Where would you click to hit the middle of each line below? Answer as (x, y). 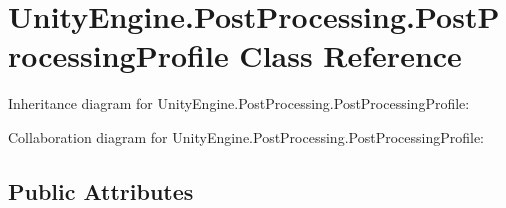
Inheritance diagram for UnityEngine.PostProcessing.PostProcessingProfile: (239, 103)
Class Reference (350, 55)
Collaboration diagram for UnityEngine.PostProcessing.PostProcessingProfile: (246, 136)
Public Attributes (101, 190)
